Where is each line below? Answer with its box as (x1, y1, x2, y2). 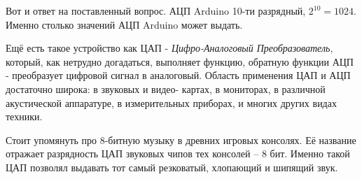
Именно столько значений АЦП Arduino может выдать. (6, 17, 243, 31)
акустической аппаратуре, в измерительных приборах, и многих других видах (6, 95, 337, 110)
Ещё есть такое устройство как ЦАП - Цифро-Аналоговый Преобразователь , (6, 41, 333, 55)
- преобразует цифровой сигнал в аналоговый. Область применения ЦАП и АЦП (6, 68, 351, 83)
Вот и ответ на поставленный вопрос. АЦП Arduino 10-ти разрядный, (6, 3, 306, 17)
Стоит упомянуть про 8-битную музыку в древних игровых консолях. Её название (6, 132, 356, 147)
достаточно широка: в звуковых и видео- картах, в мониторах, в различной (6, 81, 326, 96)
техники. (6, 109, 43, 124)
